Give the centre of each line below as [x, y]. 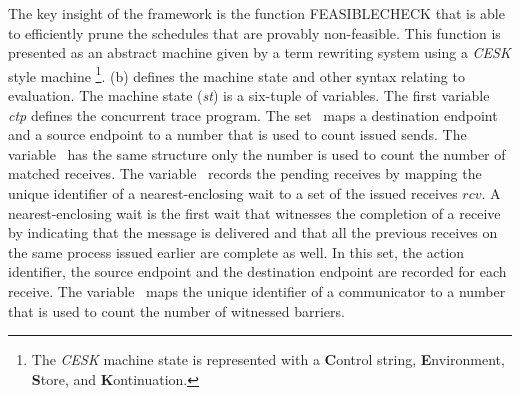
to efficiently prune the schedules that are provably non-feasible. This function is [254, 32]
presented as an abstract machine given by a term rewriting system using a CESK [259, 52]
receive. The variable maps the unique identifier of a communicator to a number [257, 290]
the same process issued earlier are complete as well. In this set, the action [236, 251]
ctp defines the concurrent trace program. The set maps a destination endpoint [253, 114]
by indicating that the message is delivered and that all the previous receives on [253, 232]
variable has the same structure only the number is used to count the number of [257, 153]
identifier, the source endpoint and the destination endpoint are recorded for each [257, 271]
